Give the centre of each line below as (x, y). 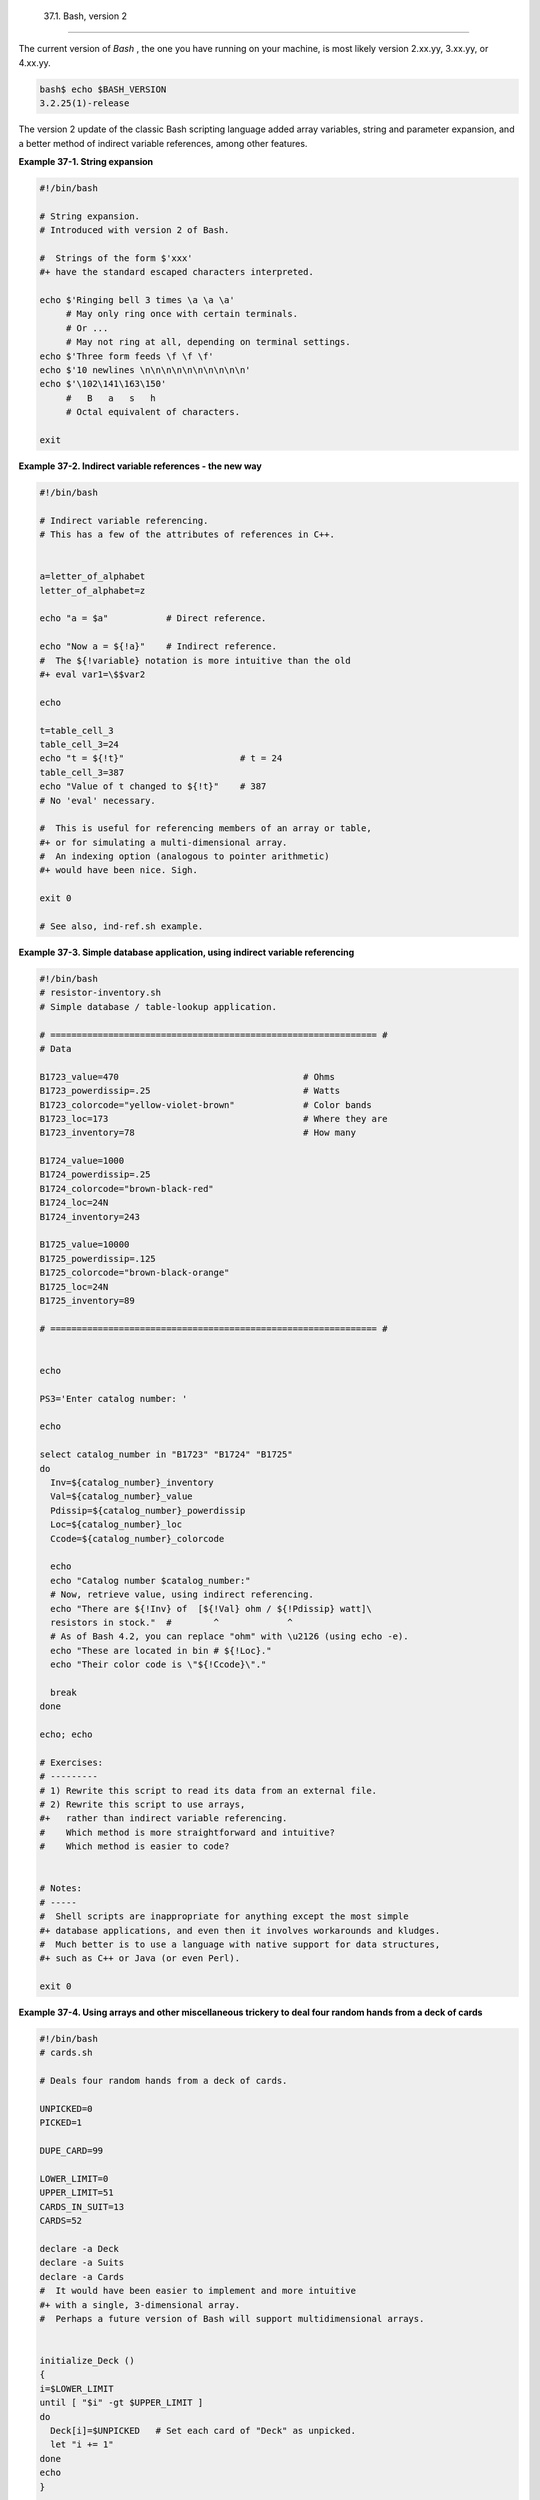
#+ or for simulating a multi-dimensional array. (163, 842)
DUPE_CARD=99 (71, 2151)
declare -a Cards (82, 2276)
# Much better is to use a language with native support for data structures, (240, 1944)
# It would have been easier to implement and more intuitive (198, 2291)
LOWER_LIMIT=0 (74, 2178)
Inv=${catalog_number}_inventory (132, 1483)
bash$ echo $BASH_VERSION (103, 89)
